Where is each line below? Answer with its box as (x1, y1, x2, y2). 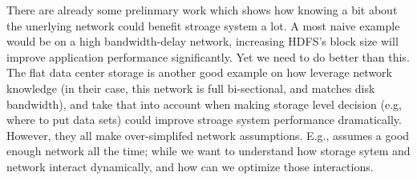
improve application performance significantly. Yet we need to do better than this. (6, 48, 410, 65)
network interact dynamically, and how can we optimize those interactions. (6, 158, 374, 174)
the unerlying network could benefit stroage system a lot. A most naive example (6, 17, 400, 34)
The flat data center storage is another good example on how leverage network (6, 64, 392, 81)
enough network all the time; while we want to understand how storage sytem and (6, 142, 411, 159)
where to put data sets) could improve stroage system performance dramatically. (6, 111, 402, 128)
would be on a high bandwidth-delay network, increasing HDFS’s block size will (6, 33, 399, 50)
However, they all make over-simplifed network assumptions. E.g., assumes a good (6, 126, 410, 143)
